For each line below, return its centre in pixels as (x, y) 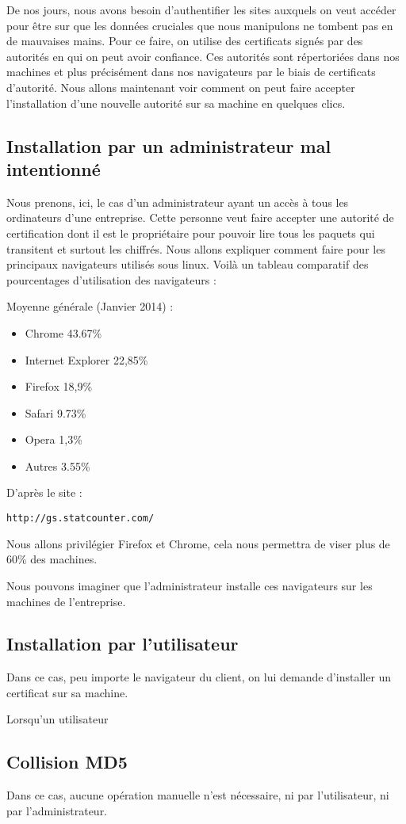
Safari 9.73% (56, 412)
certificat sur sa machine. (67, 692)
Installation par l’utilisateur (123, 644)
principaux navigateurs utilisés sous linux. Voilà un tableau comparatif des (188, 264)
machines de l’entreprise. (66, 601)
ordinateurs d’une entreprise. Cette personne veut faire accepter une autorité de (200, 217)
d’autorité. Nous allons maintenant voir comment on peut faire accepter (181, 87)
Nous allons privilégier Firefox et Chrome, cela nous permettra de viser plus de (198, 543)
